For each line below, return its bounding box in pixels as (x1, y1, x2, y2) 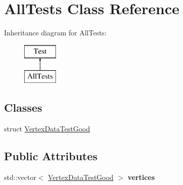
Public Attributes (4, 148, 98, 164)
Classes (4, 100, 42, 115)
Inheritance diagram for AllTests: (4, 27, 107, 38)
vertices (128, 171, 155, 182)
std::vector (4, 171, 36, 182)
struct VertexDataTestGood (4, 123, 90, 134)
